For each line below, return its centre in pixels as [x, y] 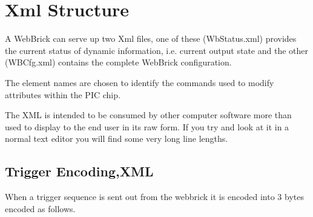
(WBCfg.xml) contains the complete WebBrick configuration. [118, 62]
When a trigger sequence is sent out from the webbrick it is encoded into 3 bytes [154, 197]
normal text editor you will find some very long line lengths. [117, 139]
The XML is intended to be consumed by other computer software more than [148, 115]
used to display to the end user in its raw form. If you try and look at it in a [147, 126]
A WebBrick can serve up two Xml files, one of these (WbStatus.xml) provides [151, 38]
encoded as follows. [40, 208]
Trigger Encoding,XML [79, 171]
